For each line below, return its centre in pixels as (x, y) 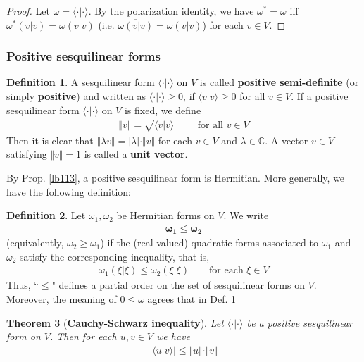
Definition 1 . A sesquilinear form (81, 82)
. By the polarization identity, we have (171, 11)
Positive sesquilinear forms (83, 56)
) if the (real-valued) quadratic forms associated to (209, 243)
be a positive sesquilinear (300, 322)
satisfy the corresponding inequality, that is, (115, 256)
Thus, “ (23, 285)
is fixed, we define (163, 110)
